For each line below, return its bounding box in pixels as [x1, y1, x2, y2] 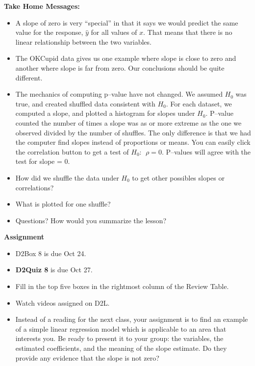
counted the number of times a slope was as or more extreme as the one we [15, 117, 242, 128]
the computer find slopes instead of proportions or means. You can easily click [15, 137, 251, 147]
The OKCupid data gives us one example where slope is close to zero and [15, 53, 236, 63]
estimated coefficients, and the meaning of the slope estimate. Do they [15, 343, 227, 353]
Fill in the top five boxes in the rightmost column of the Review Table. [15, 281, 229, 291]
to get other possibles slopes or [132, 172, 225, 183]
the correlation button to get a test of [15, 146, 129, 157]
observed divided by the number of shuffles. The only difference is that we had [15, 127, 251, 137]
